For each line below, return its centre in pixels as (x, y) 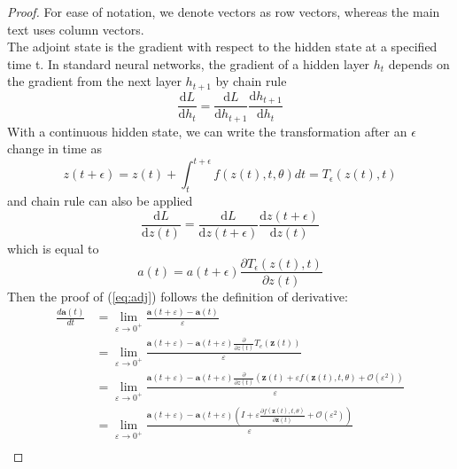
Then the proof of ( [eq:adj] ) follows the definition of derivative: (178, 296)
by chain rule (251, 81)
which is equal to (53, 248)
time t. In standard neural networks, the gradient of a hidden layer (189, 63)
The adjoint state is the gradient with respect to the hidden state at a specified (222, 47)
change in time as (55, 149)
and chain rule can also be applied (100, 201)
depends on (419, 63)
